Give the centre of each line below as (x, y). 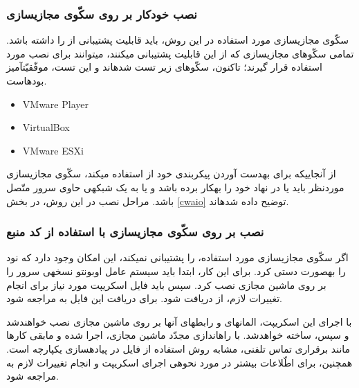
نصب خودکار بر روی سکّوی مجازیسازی (102, 14)
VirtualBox (46, 127)
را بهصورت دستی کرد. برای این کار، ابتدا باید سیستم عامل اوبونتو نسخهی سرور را (176, 271)
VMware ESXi (53, 150)
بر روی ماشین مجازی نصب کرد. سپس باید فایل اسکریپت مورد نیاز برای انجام (166, 284)
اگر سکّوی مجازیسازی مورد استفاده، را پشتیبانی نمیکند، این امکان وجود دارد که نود (177, 257)
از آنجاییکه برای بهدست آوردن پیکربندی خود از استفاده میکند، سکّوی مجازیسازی (171, 174)
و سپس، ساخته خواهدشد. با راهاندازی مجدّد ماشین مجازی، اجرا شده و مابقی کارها (178, 335)
